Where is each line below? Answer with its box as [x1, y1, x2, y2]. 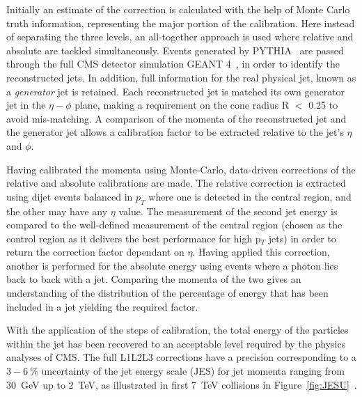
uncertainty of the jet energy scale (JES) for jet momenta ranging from [41, 364, 345, 378]
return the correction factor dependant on [6, 244, 184, 259]
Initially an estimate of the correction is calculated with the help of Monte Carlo [6, 2, 350, 16]
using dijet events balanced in [6, 189, 133, 203]
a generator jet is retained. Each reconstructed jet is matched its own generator [6, 84, 345, 98]
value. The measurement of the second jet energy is [118, 203, 338, 218]
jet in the [6, 98, 46, 112]
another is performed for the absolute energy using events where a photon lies [6, 258, 338, 272]
